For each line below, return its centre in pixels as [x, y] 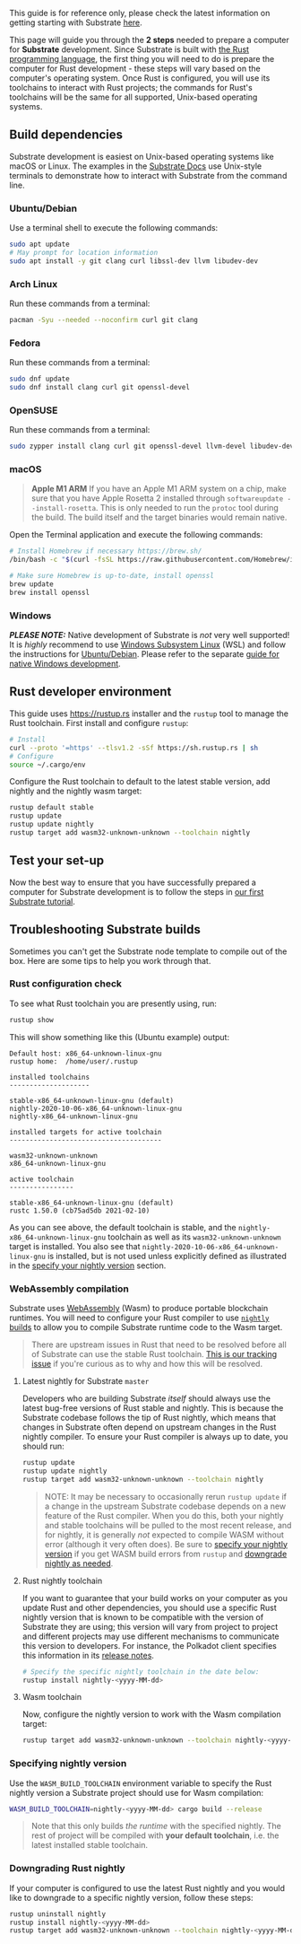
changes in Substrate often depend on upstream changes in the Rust [149, 1427]
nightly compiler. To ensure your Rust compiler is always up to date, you [155, 1436]
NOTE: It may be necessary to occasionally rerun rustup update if [165, 1496]
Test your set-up [57, 861]
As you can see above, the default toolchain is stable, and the [123, 1227]
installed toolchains [50, 1077]
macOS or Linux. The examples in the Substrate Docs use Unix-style [136, 166]
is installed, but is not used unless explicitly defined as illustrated [167, 1256]
